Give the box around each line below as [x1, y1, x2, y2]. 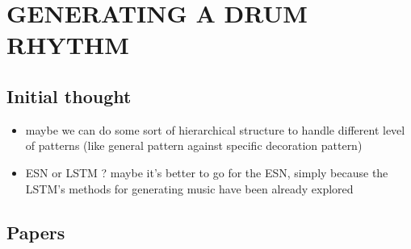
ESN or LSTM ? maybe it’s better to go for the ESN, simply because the [25, 164, 388, 181]
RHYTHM [6, 28, 129, 61]
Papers [6, 219, 65, 244]
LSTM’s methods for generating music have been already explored [25, 180, 354, 197]
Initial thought [6, 83, 132, 108]
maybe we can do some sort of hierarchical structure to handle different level [25, 121, 405, 138]
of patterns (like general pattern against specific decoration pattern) [25, 137, 363, 154]
